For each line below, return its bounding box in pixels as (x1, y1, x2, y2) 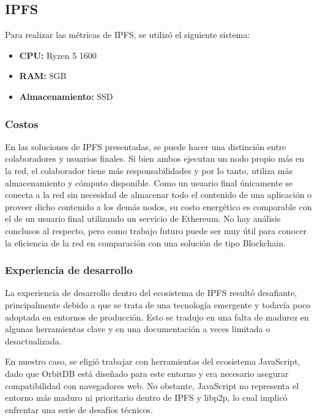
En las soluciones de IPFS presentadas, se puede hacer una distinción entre (5, 140, 286, 153)
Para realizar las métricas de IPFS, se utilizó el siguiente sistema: (5, 28, 250, 41)
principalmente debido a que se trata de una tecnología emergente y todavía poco (5, 298, 311, 311)
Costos (5, 116, 39, 131)
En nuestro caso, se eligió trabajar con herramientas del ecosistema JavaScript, (5, 355, 300, 368)
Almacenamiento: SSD (19, 89, 113, 102)
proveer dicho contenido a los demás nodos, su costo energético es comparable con (5, 200, 312, 213)
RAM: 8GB (19, 69, 67, 82)
